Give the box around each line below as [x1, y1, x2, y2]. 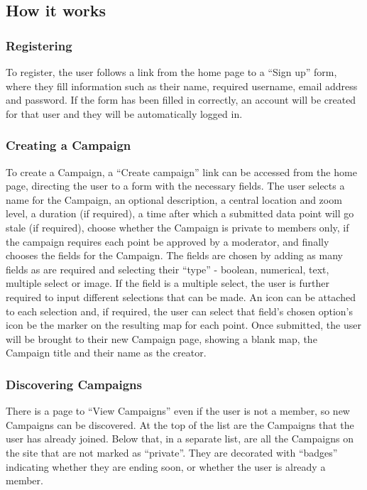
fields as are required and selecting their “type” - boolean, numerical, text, [6, 261, 329, 276]
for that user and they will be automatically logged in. [6, 106, 243, 121]
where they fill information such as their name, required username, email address [6, 78, 358, 93]
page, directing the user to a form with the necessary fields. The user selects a [6, 178, 345, 193]
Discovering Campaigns [6, 375, 142, 393]
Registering [6, 36, 72, 54]
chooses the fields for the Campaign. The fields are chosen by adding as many [6, 248, 343, 263]
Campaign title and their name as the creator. [6, 345, 207, 360]
